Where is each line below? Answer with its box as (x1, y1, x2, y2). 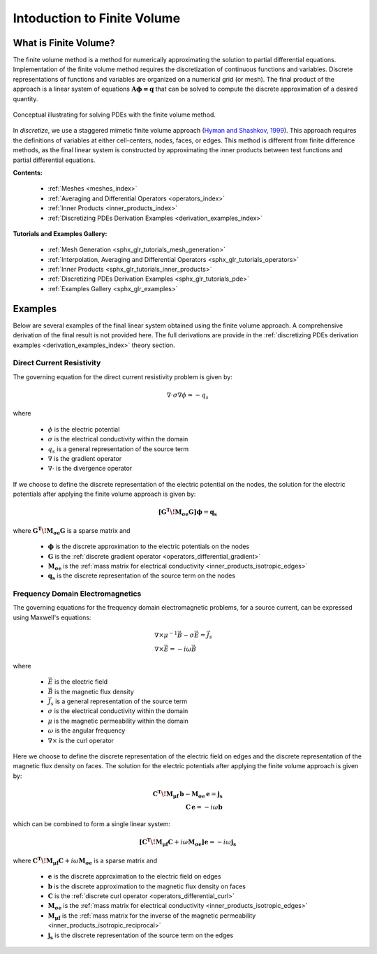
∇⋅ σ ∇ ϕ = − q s (166, 391, 209, 401)
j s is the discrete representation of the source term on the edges (47, 931, 234, 941)
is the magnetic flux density (54, 687, 134, 696)
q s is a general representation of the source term (47, 444, 189, 455)
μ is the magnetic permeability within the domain (47, 717, 188, 725)
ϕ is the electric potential (47, 425, 120, 433)
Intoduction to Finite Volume (13, 10, 181, 26)
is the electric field (54, 677, 108, 686)
